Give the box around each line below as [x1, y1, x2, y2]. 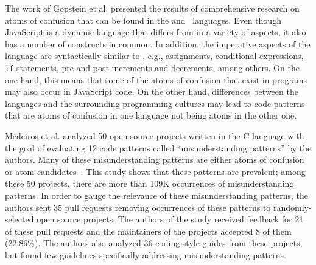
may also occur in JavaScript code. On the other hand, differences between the [5, 85, 298, 98]
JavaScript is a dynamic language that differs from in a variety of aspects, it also [5, 26, 306, 38]
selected [5, 213, 34, 225]
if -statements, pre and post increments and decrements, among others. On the [5, 61, 300, 74]
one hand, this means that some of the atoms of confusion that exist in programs [5, 73, 307, 86]
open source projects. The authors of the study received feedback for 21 [37, 213, 304, 225]
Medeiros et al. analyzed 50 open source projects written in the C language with [5, 129, 304, 142]
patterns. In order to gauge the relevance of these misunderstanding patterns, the [5, 188, 309, 201]
